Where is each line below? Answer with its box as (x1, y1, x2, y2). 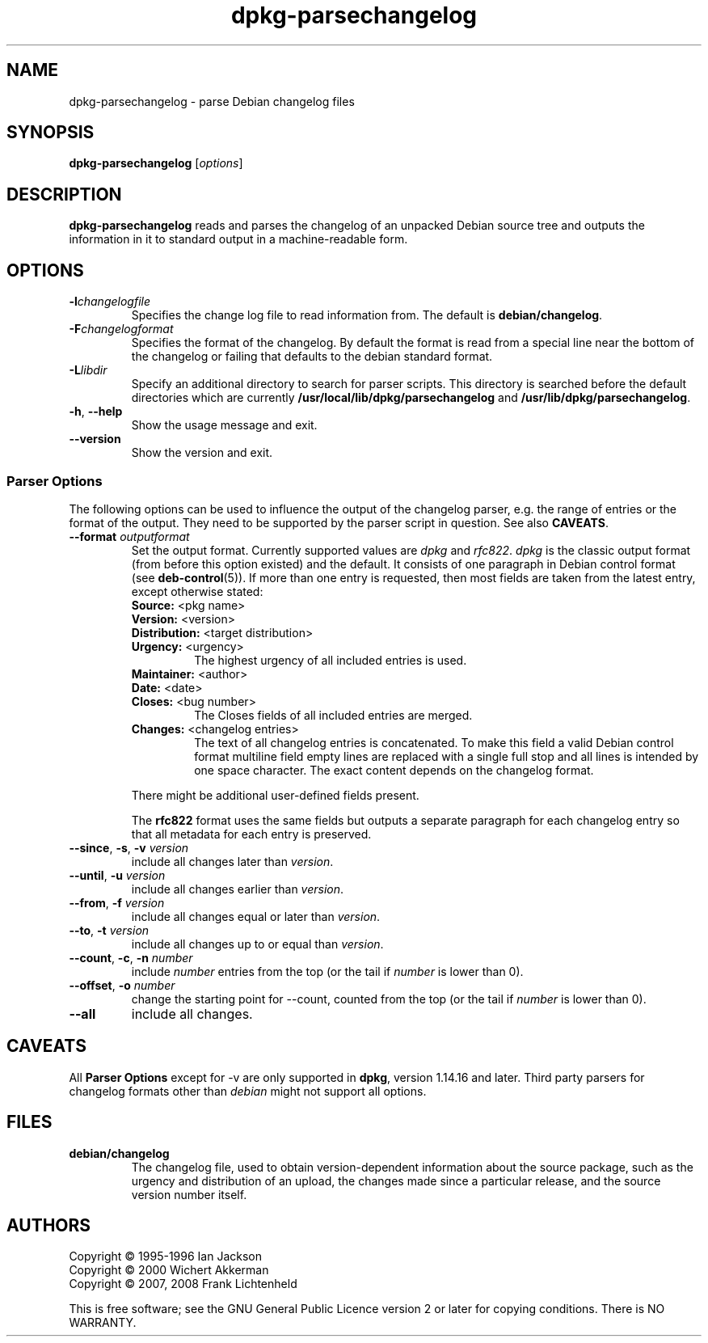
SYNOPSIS (6, 122, 95, 143)
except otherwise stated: (131, 584, 263, 598)
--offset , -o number (69, 978, 175, 992)
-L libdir (69, 363, 107, 378)
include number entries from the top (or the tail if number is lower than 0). (131, 964, 524, 978)
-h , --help (69, 404, 123, 419)
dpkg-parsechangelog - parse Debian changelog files (69, 94, 355, 108)
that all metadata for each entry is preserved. (131, 826, 372, 841)
